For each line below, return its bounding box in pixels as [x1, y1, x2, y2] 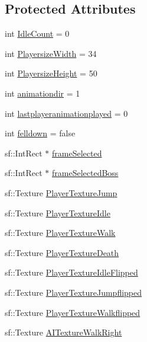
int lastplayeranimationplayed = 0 [5, 107, 128, 119]
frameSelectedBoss [52, 167, 119, 179]
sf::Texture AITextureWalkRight [5, 326, 122, 338]
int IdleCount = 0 [5, 27, 70, 40]
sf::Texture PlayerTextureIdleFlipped [5, 266, 138, 279]
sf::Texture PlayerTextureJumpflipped [5, 286, 142, 298]
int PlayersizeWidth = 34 [5, 47, 97, 59]
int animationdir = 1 [5, 87, 80, 99]
